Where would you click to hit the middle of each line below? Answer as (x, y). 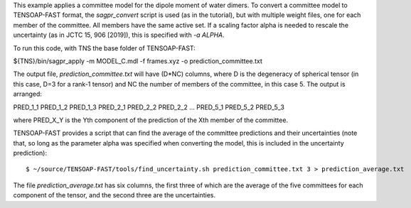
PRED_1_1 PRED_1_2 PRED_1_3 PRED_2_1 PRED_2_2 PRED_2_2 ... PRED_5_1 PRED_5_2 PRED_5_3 (149, 107)
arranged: (28, 94)
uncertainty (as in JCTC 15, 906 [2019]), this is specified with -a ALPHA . (119, 35)
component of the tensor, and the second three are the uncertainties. (114, 195)
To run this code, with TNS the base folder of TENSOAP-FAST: (104, 48)
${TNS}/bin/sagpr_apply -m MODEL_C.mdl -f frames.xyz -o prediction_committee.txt (138, 61)
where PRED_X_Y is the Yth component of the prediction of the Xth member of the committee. (150, 120)
